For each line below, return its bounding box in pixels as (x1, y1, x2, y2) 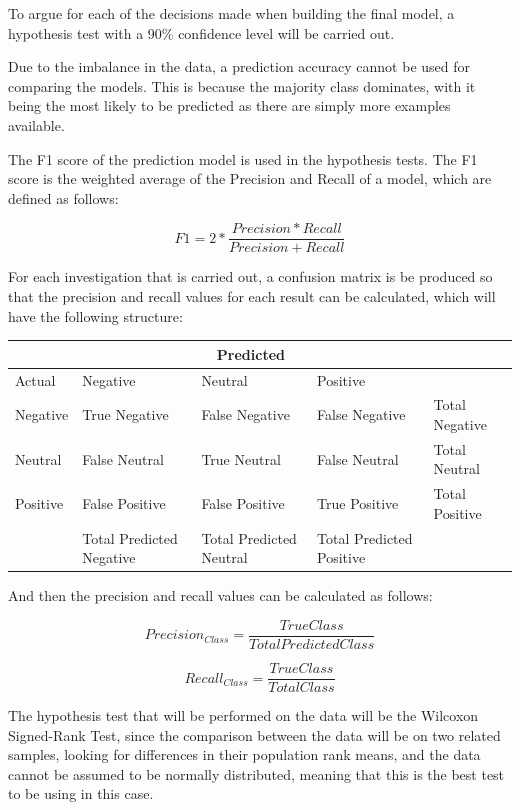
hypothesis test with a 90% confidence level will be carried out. (8, 22, 395, 43)
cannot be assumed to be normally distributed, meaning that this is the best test (8, 763, 505, 784)
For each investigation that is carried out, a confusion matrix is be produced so (8, 266, 493, 287)
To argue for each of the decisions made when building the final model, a (8, 3, 455, 23)
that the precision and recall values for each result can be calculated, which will (8, 286, 496, 306)
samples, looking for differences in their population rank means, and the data (8, 744, 481, 765)
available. (8, 114, 65, 135)
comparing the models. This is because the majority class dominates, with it (8, 75, 476, 96)
